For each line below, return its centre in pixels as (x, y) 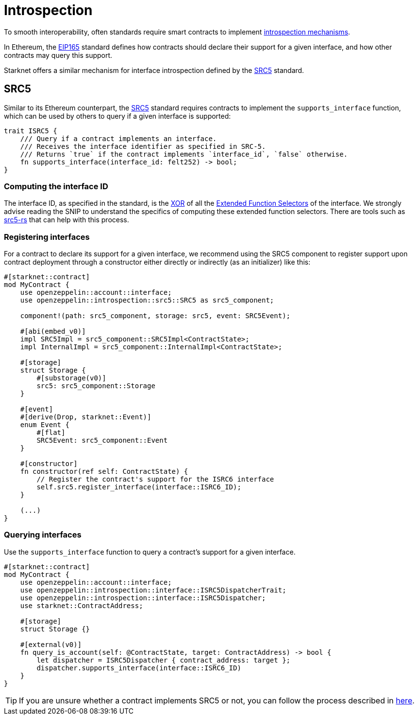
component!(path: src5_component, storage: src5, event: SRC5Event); (155, 316)
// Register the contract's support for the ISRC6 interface (155, 479)
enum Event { (45, 425)
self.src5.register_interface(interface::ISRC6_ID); (139, 487)
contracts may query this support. (58, 55)
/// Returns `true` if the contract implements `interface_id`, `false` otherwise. (184, 154)
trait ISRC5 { (31, 131)
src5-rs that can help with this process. (67, 220)
